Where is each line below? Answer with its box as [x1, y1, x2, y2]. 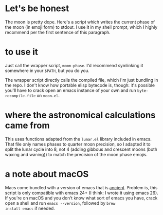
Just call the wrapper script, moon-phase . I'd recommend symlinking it [5, 62, 144, 68]
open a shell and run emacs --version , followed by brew [5, 200, 116, 206]
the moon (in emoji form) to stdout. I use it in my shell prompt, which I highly [5, 24, 158, 30]
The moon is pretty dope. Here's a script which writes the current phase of [5, 19, 155, 25]
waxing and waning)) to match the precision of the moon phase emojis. [5, 151, 147, 157]
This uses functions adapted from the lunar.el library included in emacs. [5, 136, 152, 142]
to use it [5, 47, 38, 57]
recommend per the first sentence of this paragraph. [5, 29, 110, 35]
